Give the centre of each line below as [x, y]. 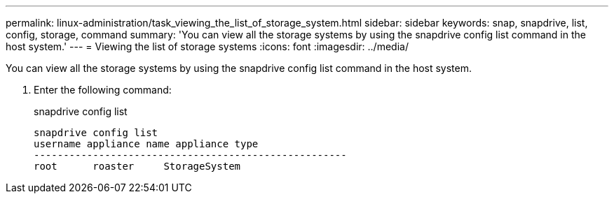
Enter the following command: [103, 90]
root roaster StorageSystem [137, 166]
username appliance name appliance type [146, 144]
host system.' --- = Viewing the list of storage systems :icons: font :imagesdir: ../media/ [207, 46]
